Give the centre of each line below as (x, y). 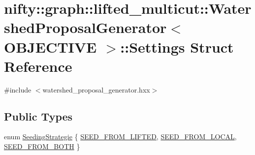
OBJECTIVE (50, 46)
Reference (38, 66)
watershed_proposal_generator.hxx (96, 89)
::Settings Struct (177, 46)
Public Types (38, 116)
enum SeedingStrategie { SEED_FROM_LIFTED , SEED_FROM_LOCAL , (120, 137)
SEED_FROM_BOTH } (42, 146)
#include (18, 89)
